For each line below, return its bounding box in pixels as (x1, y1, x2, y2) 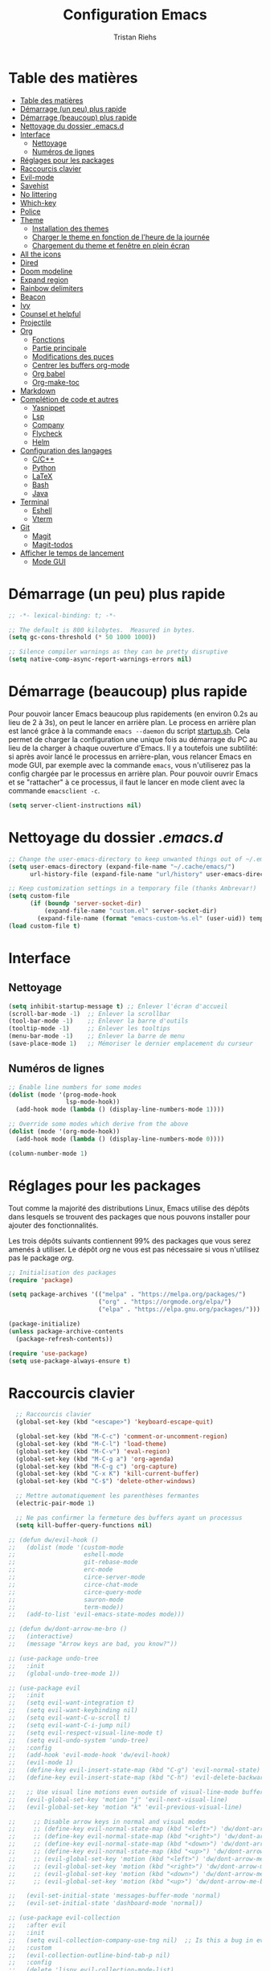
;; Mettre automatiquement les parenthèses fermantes (15, 1492, 199, 1500)
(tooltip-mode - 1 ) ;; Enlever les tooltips (8, 1025, 171, 1033)
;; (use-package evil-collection (8, 1914, 121, 1922)
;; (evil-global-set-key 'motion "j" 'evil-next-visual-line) (8, 1795, 228, 1804)
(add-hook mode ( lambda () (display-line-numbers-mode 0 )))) (15, 1135, 225, 1143)
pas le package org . (8, 1252, 75, 1263)
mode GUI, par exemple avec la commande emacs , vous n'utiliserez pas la (8, 760, 251, 769)
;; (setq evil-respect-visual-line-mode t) (8, 1728, 163, 1737)
